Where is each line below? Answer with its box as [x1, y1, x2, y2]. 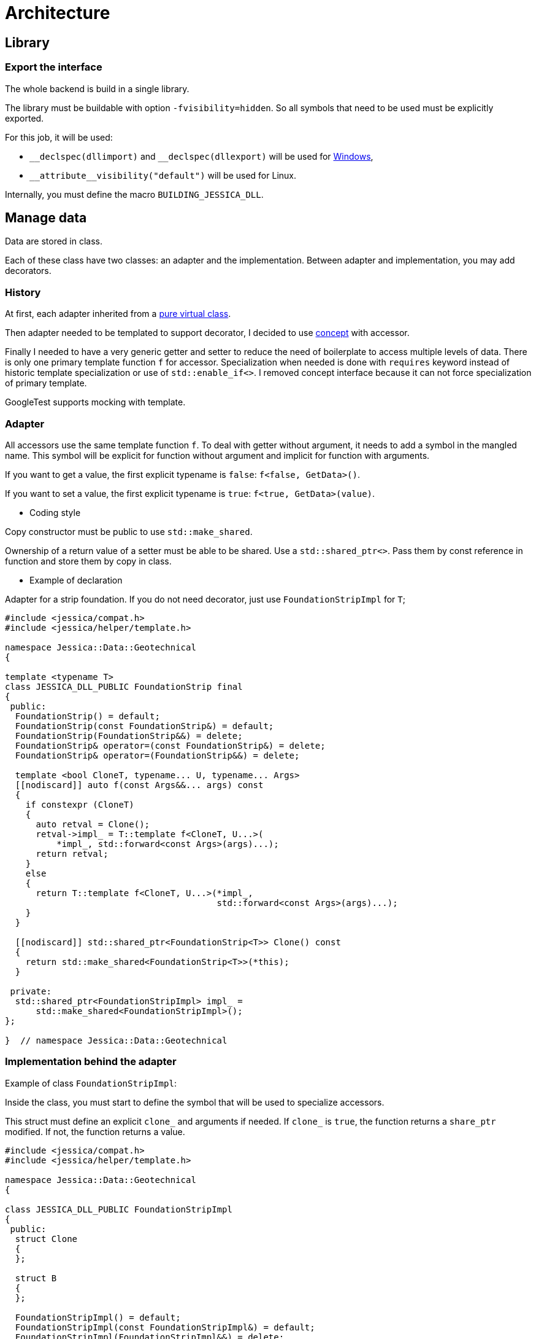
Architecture [5, 2, 110, 23]
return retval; [36, 848, 109, 859]
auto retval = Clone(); [36, 819, 150, 829]
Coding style [29, 507, 81, 518]
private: [10, 986, 52, 996]
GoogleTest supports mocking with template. [5, 397, 186, 408]
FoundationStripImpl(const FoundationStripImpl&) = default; [15, 1322, 315, 1332]
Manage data [5, 209, 87, 225]
